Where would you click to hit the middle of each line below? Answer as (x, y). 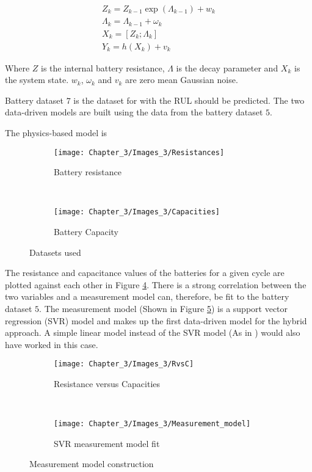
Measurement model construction (92, 464)
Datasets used (55, 252)
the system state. (37, 80)
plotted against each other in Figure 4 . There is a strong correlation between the (156, 284)
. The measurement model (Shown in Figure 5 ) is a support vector (164, 309)
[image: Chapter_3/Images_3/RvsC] (124, 364)
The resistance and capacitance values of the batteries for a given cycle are (145, 273)
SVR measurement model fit (107, 443)
